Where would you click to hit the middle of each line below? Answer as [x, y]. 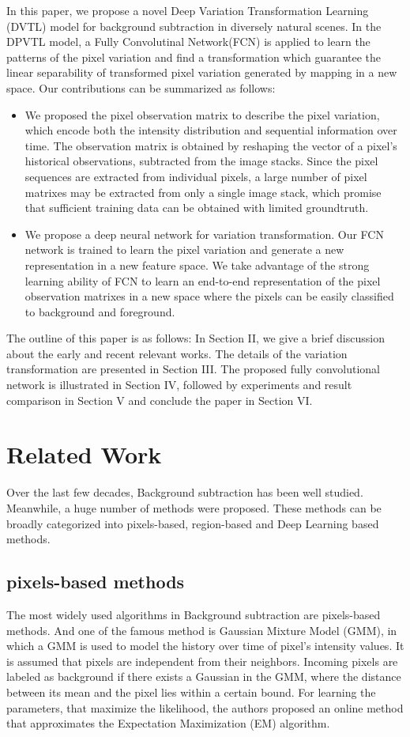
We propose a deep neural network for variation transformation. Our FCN [204, 234]
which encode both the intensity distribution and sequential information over [211, 130]
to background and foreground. [100, 311]
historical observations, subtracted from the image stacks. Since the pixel [201, 161]
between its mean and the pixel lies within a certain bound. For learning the [191, 692]
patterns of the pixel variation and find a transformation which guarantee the [194, 57]
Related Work [84, 454]
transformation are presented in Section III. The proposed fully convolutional [193, 369]
